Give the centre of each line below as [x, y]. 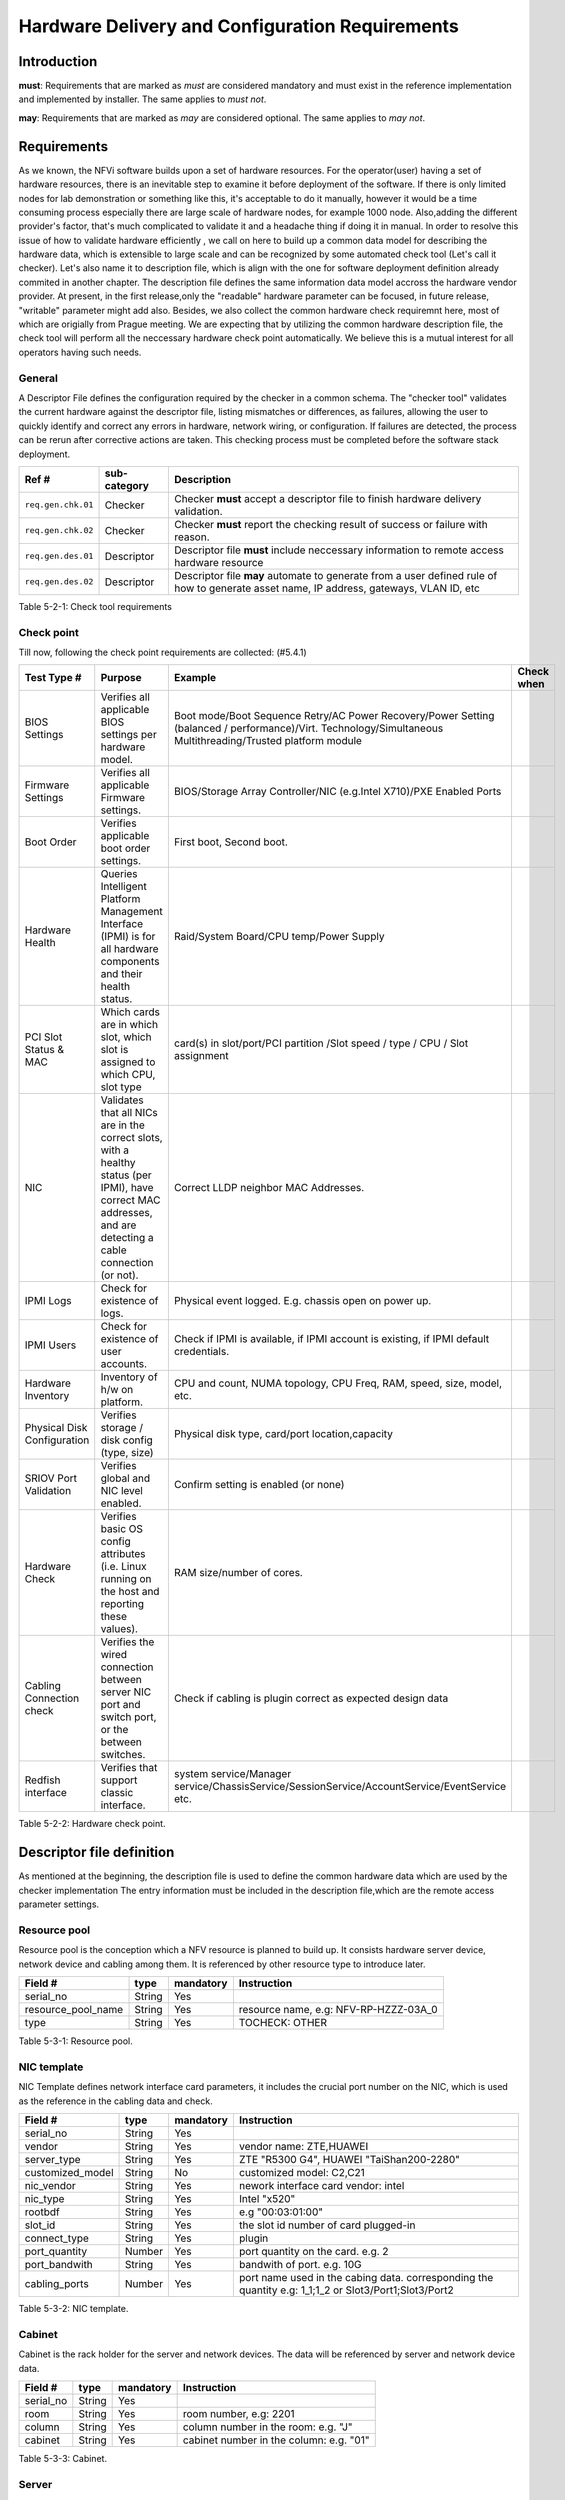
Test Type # [53, 678]
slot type [121, 1087]
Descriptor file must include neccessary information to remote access [338, 550]
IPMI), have [127, 1188]
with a [115, 1150]
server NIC [126, 1692]
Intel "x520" [267, 2198]
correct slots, [132, 1138]
